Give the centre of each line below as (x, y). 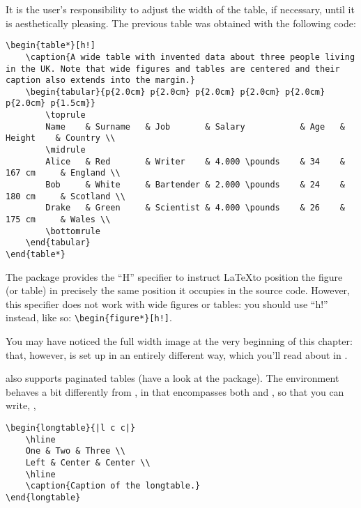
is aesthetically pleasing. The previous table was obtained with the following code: (181, 23)
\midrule (66, 150)
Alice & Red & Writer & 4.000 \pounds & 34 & (195, 161)
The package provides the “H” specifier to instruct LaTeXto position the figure (174, 276)
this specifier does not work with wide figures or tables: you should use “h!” (167, 303)
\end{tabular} (58, 243)
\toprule (66, 115)
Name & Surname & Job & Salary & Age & (195, 126)
